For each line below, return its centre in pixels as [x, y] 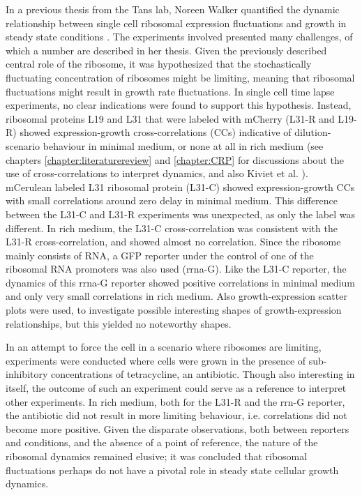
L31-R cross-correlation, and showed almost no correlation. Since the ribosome [173, 242]
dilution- [313, 132]
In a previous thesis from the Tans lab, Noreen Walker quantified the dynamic [173, 9]
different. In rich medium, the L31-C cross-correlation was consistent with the [172, 228]
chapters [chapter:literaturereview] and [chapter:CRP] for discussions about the [175, 159]
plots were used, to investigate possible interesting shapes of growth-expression [174, 310]
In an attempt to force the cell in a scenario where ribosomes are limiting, [164, 347]
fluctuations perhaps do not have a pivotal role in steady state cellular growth [172, 470]
